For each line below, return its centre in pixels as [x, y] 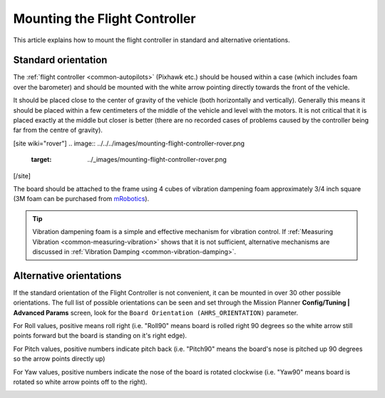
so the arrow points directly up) [59, 359]
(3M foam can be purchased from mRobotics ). [81, 199]
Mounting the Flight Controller [104, 19]
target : [41, 160]
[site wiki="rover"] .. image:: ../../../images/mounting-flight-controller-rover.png [129, 143]
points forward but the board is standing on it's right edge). [100, 336]
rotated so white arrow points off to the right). [80, 382]
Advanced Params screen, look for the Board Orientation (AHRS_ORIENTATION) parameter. [156, 312]
